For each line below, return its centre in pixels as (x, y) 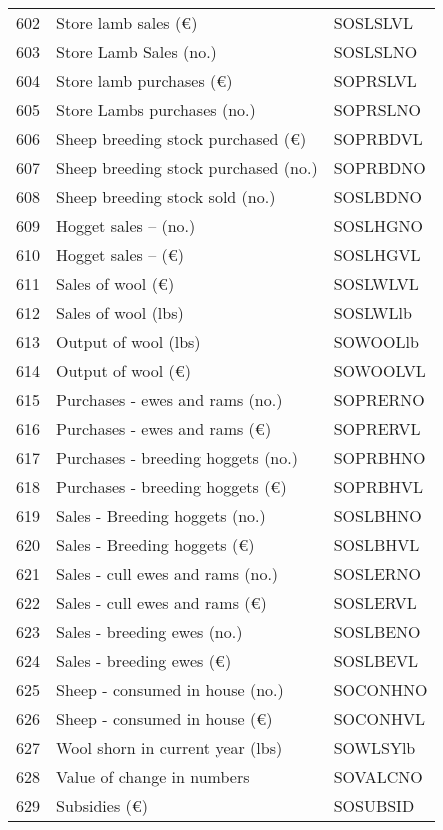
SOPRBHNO (379, 457)
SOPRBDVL (378, 138)
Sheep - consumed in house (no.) (170, 689)
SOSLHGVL (377, 254)
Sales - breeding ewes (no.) (149, 631)
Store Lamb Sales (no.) (136, 51)
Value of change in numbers (153, 776)
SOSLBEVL (376, 660)
